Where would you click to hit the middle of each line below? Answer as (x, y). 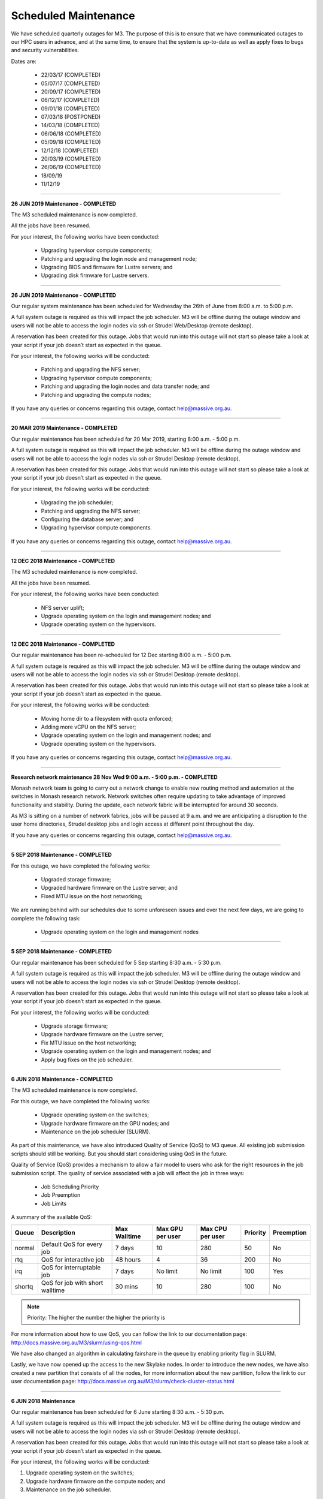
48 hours (128, 1259)
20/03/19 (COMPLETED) (71, 159)
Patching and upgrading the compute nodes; (96, 395)
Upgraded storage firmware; (76, 880)
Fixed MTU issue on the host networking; (92, 896)
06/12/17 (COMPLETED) (70, 100)
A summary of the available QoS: (51, 1217)
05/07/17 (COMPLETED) (71, 83)
